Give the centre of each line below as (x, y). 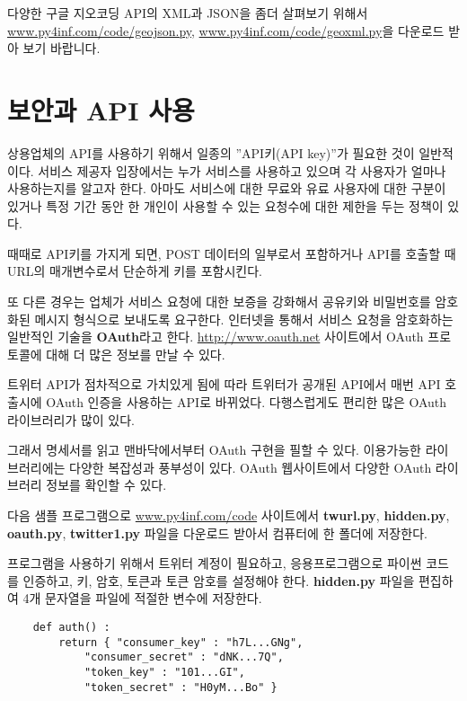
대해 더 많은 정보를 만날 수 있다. (136, 354)
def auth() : (71, 627)
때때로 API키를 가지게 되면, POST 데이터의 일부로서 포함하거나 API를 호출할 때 (232, 253)
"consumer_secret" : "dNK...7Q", (184, 657)
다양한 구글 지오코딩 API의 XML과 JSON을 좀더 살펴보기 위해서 (188, 13)
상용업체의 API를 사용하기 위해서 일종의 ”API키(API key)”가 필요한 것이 (211, 152)
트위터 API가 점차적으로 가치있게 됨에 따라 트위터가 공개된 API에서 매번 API (224, 384)
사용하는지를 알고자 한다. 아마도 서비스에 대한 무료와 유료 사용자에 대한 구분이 (227, 188)
